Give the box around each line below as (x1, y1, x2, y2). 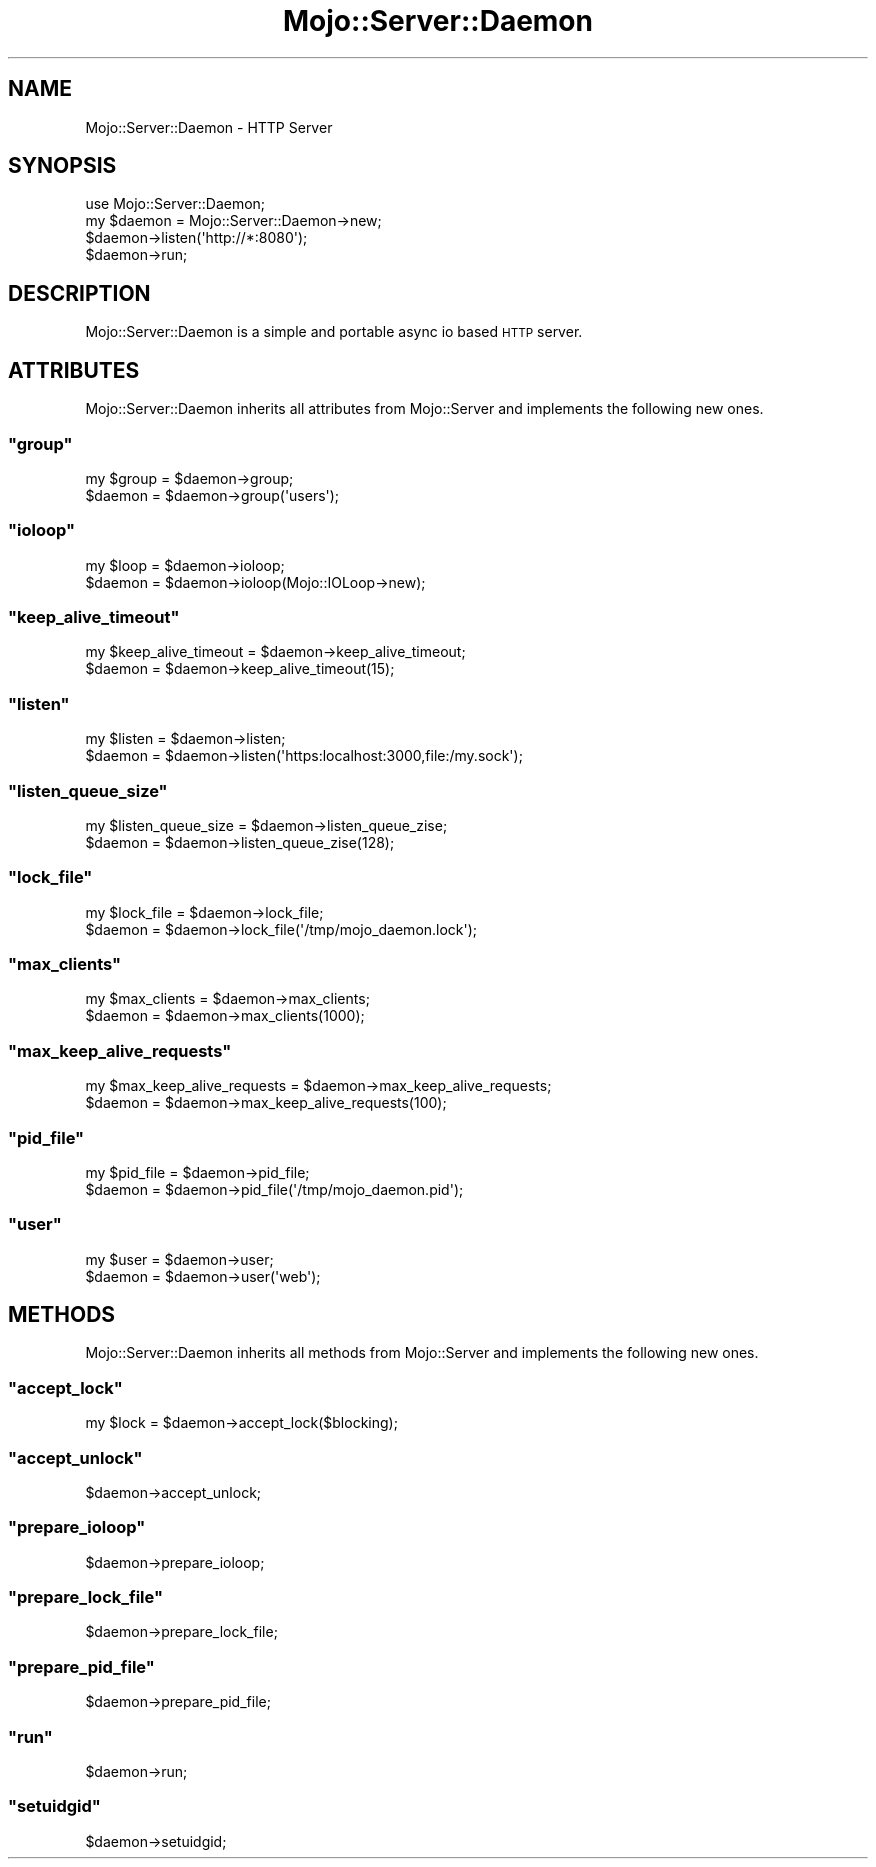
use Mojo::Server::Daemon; (85, 195, 266, 213)
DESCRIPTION (8, 280, 151, 306)
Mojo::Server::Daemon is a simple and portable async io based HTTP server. (85, 323, 583, 341)
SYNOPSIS (8, 153, 117, 179)
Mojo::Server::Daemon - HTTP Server (85, 118, 333, 136)
